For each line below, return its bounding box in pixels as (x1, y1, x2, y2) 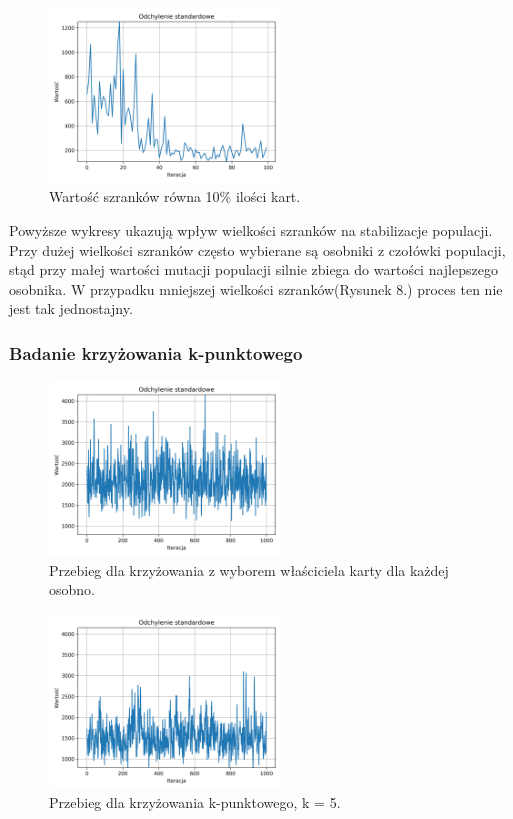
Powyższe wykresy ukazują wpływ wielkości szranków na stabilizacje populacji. (9, 220, 493, 241)
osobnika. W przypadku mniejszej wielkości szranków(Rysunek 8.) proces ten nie (9, 278, 503, 299)
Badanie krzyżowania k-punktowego (9, 340, 303, 365)
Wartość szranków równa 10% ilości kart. (49, 186, 301, 207)
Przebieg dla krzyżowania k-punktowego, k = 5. (49, 792, 341, 813)
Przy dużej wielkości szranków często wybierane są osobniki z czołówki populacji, (9, 239, 506, 260)
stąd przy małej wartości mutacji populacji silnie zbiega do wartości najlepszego (9, 259, 498, 280)
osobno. (49, 579, 95, 600)
